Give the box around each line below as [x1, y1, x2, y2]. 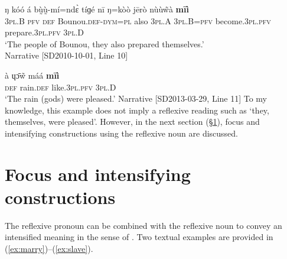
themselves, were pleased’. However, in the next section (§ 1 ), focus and [5, 115, 260, 128]
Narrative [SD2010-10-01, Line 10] [5, 49, 128, 61]
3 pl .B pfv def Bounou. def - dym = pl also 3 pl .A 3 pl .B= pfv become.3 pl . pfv [5, 14, 271, 27]
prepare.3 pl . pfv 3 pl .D [5, 26, 84, 38]
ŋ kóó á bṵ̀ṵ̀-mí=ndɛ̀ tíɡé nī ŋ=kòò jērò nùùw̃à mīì [5, 3, 189, 15]
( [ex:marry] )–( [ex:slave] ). [5, 242, 93, 255]
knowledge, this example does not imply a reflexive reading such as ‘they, [5, 103, 269, 116]
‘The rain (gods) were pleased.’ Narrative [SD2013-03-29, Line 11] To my [5, 92, 268, 105]
